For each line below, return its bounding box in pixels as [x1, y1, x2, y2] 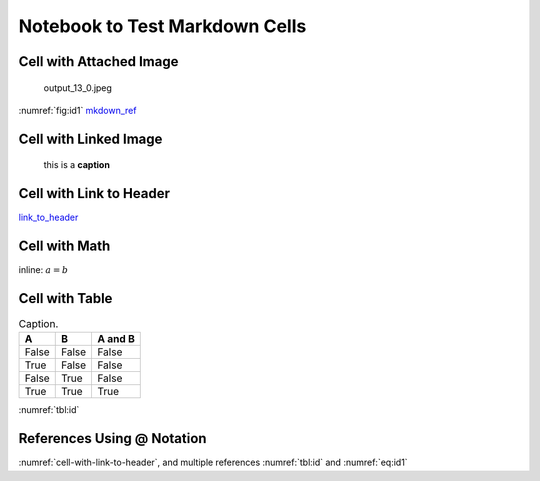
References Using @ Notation [18, 430, 207, 447]
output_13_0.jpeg [43, 81, 112, 94]
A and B [97, 332, 135, 346]
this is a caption [43, 159, 110, 171]
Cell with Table [18, 290, 113, 307]
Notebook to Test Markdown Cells [18, 15, 307, 37]
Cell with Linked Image [18, 130, 163, 147]
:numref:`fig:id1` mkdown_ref [18, 104, 137, 116]
